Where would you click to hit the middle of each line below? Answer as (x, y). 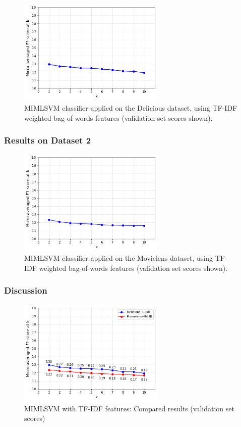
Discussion (26, 290)
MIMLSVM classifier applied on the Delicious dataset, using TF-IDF (131, 107)
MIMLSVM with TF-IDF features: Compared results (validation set (129, 408)
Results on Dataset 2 (48, 140)
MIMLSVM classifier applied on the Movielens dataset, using (118, 258)
